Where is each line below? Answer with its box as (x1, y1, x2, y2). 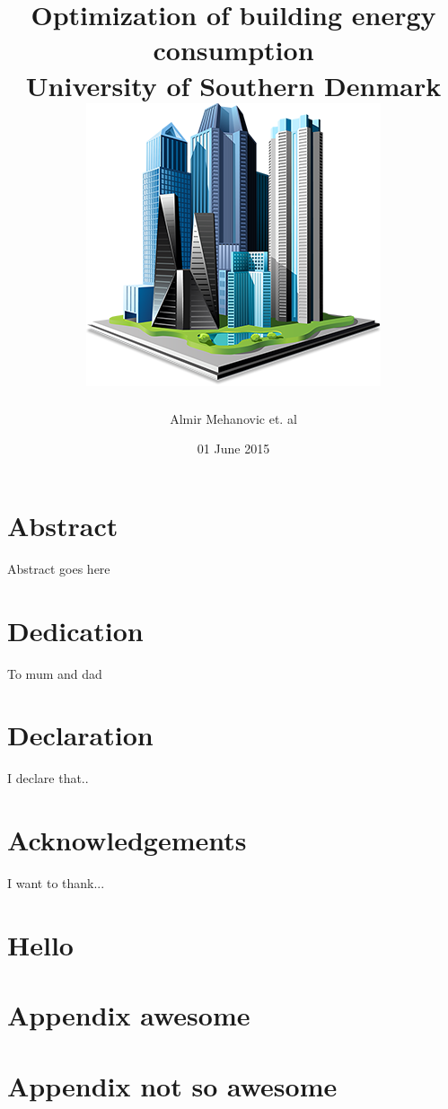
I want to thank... (7, 873, 105, 892)
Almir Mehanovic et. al (170, 409, 297, 427)
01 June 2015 (197, 439, 270, 458)
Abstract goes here (7, 559, 110, 577)
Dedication (7, 612, 144, 648)
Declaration (7, 717, 154, 753)
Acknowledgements (7, 822, 247, 858)
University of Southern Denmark (25, 66, 442, 103)
